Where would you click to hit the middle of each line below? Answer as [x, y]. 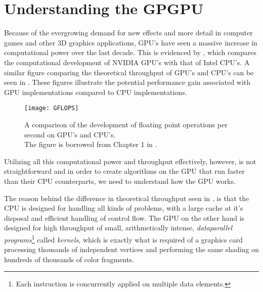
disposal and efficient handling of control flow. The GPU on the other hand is [124, 217]
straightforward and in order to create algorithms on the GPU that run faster [124, 171]
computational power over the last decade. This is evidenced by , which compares [130, 52]
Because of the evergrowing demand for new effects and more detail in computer [128, 33]
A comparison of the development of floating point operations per [126, 124]
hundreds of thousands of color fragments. [69, 259]
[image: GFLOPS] [52, 108]
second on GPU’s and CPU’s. [70, 134]
